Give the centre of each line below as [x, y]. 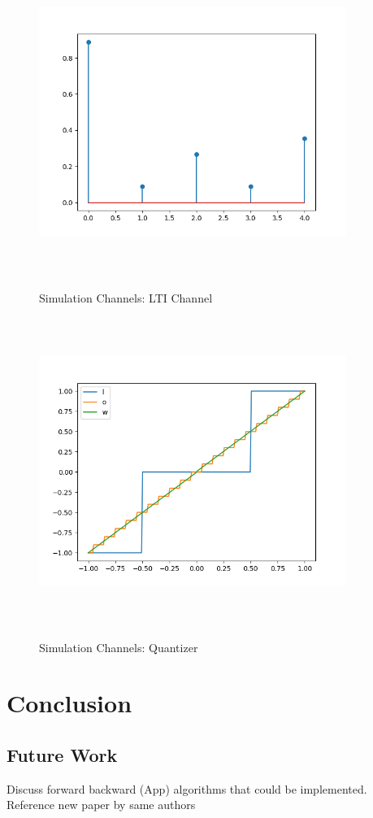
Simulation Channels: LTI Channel [126, 297]
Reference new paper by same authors [101, 805]
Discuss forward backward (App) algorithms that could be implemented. [187, 788]
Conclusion [69, 703]
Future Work [62, 755]
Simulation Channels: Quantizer [119, 647]
